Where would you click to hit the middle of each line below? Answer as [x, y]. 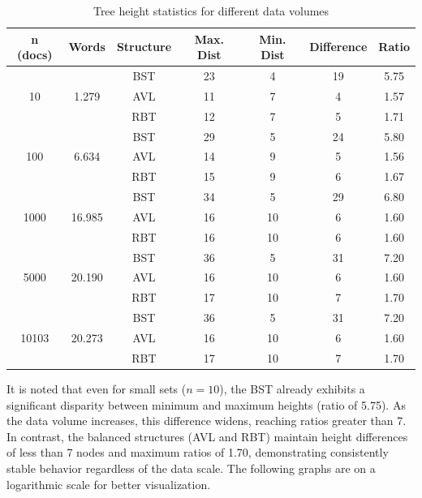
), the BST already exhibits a [292, 388]
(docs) [35, 55]
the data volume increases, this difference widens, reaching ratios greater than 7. [207, 421]
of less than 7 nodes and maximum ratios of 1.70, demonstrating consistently [198, 452]
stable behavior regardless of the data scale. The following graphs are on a [191, 468]
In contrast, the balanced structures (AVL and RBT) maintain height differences [207, 436]
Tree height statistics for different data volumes [211, 11]
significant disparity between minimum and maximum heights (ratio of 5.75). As [206, 404]
